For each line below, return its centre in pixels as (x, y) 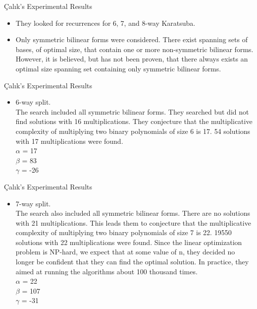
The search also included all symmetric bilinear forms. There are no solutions (133, 213)
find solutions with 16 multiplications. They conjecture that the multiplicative (134, 121)
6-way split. (33, 102)
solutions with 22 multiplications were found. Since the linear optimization (129, 242)
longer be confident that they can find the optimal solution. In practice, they (132, 262)
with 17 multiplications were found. (69, 141)
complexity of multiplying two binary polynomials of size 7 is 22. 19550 (124, 232)
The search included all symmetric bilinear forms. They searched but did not (132, 111)
